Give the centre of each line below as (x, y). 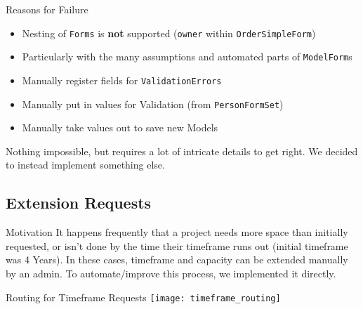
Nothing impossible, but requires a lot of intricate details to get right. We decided (182, 151)
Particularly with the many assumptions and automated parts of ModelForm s (187, 57)
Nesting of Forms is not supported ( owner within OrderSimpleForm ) (169, 33)
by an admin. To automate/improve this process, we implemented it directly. (171, 273)
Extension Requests (79, 203)
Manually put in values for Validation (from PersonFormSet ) (153, 104)
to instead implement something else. (85, 165)
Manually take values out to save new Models (120, 127)
